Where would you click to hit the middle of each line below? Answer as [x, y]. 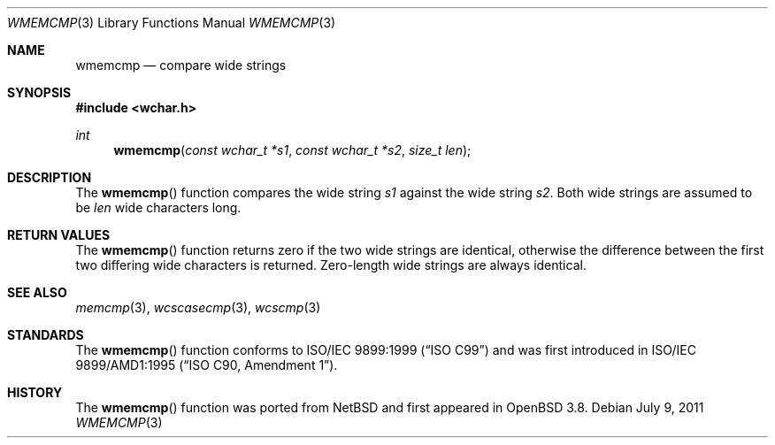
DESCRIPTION [50, 177]
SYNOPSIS [39, 92]
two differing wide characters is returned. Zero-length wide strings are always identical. [331, 265]
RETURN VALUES [59, 235]
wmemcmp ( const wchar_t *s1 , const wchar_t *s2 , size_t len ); [292, 150]
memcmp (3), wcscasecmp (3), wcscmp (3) [198, 307]
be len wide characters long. [158, 207]
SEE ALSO [37, 292]
